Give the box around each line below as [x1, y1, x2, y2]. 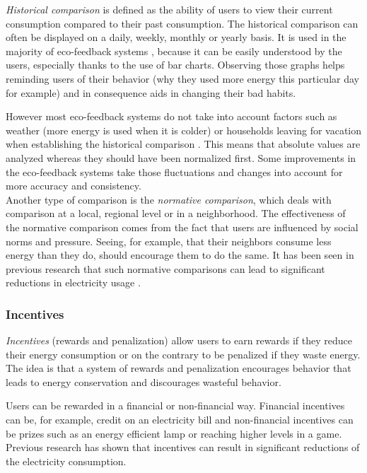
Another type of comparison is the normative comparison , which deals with [6, 192, 332, 206]
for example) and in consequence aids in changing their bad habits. [6, 85, 296, 100]
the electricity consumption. [6, 453, 127, 468]
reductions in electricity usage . [6, 275, 141, 290]
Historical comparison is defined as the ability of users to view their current [6, 2, 333, 16]
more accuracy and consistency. [6, 178, 141, 193]
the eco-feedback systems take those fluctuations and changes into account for [6, 164, 343, 179]
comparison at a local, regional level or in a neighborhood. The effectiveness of [6, 206, 346, 221]
